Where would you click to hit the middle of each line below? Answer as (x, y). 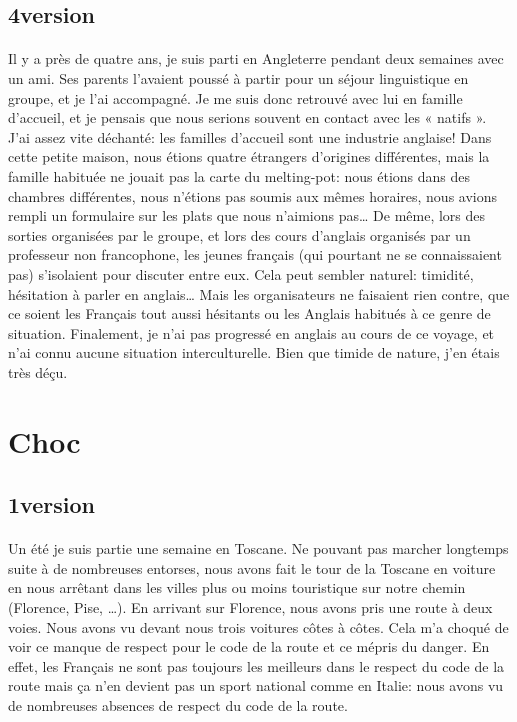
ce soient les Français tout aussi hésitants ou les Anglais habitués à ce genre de (249, 313)
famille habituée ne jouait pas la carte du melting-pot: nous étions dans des (239, 175)
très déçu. (38, 371)
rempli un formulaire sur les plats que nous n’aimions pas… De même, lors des (247, 215)
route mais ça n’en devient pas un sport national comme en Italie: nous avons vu (256, 685)
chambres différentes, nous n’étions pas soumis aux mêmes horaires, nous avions (253, 195)
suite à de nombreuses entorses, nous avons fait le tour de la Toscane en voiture (252, 567)
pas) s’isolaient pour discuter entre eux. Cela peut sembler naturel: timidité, (241, 273)
